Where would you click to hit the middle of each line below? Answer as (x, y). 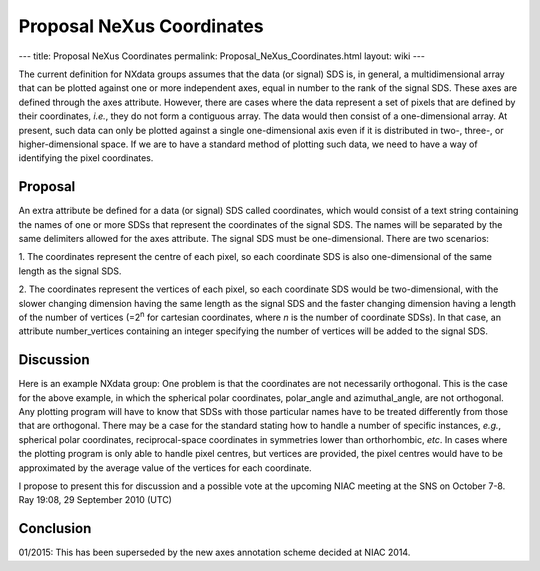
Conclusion (55, 528)
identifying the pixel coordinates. (86, 158)
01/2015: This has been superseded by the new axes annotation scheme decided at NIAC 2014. (214, 552)
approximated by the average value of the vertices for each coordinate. (165, 467)
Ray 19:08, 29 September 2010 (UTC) (95, 500)
